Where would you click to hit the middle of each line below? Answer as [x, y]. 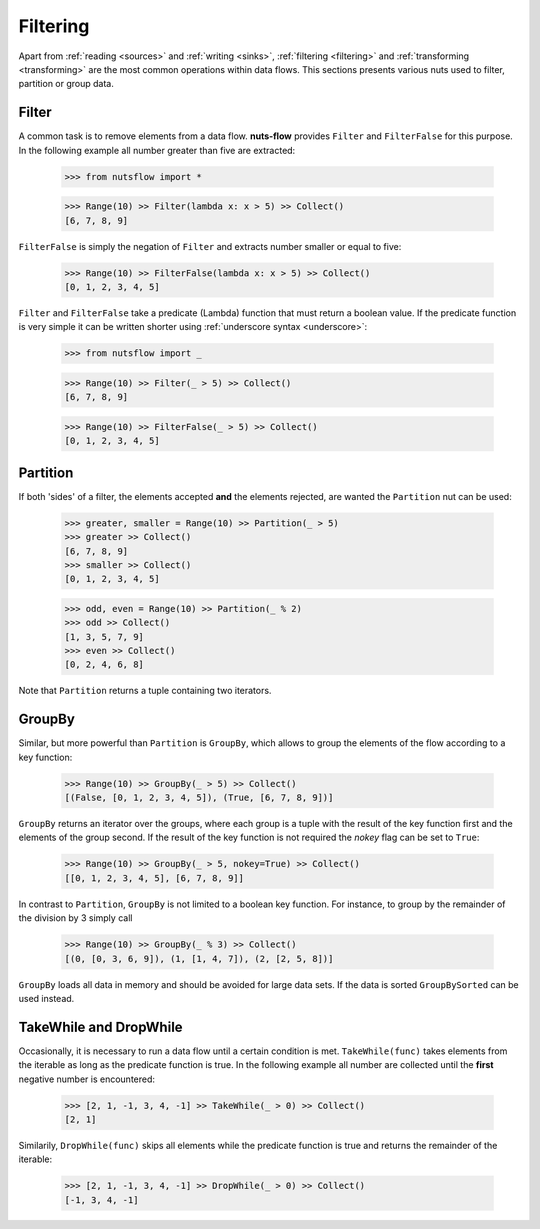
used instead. [46, 998]
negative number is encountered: [86, 1079]
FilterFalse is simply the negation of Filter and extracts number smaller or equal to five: [210, 246]
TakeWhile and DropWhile [101, 1026]
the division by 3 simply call [75, 918]
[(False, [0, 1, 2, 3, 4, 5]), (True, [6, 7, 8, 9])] [199, 798]
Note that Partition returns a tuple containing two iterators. [145, 691]
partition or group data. [66, 84]
